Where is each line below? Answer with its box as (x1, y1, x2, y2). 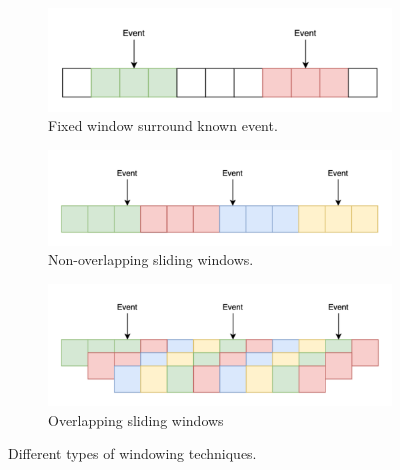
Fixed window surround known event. (48, 115, 278, 136)
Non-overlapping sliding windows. (48, 249, 254, 270)
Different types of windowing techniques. (8, 443, 257, 464)
